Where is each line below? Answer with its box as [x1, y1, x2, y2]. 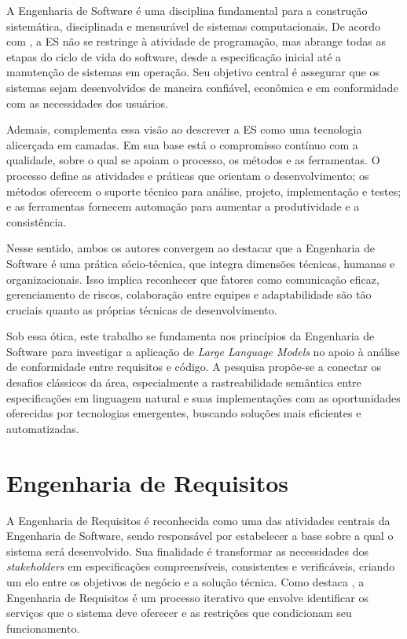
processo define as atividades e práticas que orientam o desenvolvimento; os [6, 167, 369, 183]
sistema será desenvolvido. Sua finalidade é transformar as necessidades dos [6, 542, 368, 559]
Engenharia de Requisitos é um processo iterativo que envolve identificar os [6, 589, 368, 605]
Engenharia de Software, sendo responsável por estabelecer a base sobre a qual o [6, 527, 394, 544]
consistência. [6, 213, 67, 230]
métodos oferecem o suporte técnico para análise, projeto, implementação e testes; [6, 182, 401, 199]
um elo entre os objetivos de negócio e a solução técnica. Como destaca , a [6, 573, 365, 589]
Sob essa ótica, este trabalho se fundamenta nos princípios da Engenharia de [6, 328, 375, 344]
